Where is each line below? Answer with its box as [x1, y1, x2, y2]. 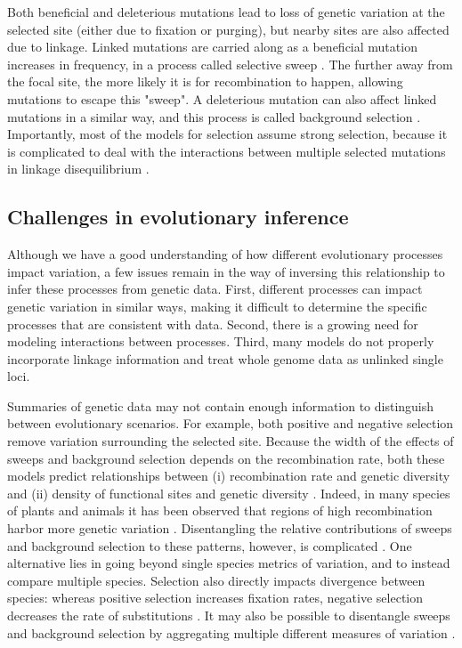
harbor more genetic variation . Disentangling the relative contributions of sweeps [7, 519, 452, 538]
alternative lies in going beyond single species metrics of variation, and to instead [7, 554, 450, 572]
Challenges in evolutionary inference [7, 203, 349, 231]
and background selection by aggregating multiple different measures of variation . [7, 623, 456, 642]
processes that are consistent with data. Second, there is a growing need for [7, 314, 418, 333]
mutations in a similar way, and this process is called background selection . [7, 107, 421, 126]
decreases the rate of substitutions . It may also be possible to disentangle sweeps [7, 606, 450, 625]
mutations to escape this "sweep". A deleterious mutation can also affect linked [7, 89, 437, 108]
